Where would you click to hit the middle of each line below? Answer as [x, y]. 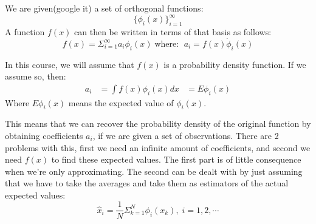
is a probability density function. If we [235, 64]
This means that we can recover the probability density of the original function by [158, 124]
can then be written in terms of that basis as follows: [173, 31]
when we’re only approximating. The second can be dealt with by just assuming [154, 171]
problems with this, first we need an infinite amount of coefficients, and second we [158, 147]
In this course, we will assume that [70, 64]
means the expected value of [121, 102]
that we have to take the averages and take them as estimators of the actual [147, 183]
